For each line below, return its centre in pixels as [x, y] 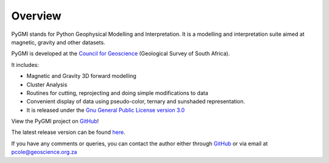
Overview [36, 16]
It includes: [25, 64]
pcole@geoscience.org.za [44, 152]
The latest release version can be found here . [68, 132]
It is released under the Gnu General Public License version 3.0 [106, 110]
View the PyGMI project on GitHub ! [55, 121]
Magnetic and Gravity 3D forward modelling [81, 76]
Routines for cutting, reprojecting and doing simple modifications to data [117, 93]
